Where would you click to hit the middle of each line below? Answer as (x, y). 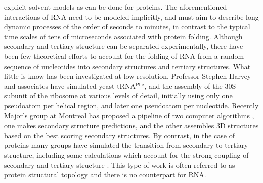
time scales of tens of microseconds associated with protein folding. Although (123, 36)
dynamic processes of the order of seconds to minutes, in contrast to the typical (127, 26)
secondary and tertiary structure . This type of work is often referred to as (120, 165)
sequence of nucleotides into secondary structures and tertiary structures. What (127, 66)
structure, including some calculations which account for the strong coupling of (126, 155)
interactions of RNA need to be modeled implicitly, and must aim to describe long (131, 16)
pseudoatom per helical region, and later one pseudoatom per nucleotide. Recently (131, 105)
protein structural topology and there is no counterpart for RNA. (105, 175)
